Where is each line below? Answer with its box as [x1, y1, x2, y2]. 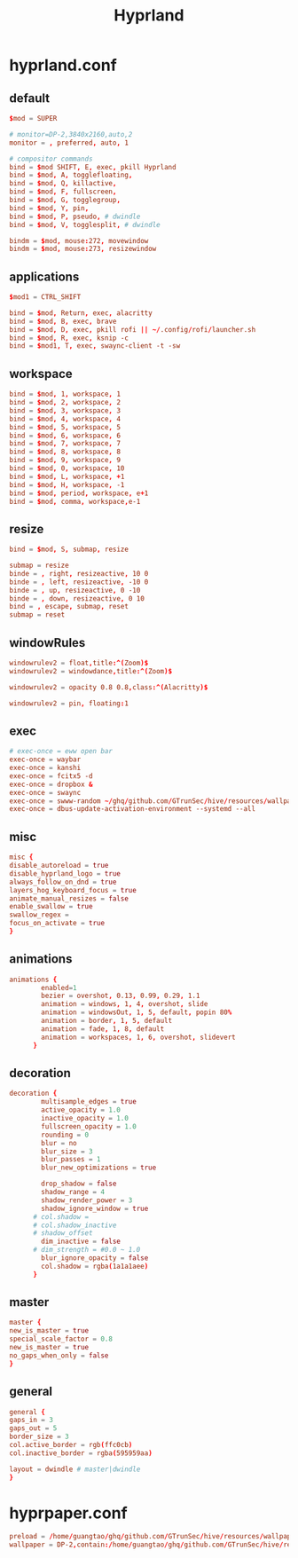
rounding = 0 [41, 1130, 90, 1139]
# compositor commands [9, 154, 93, 163]
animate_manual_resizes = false [9, 893, 129, 903]
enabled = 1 [41, 983, 77, 992]
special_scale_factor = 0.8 [9, 1334, 114, 1344]
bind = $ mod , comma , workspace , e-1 [9, 497, 141, 506]
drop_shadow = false [41, 1179, 117, 1189]
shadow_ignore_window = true [41, 1204, 149, 1213]
